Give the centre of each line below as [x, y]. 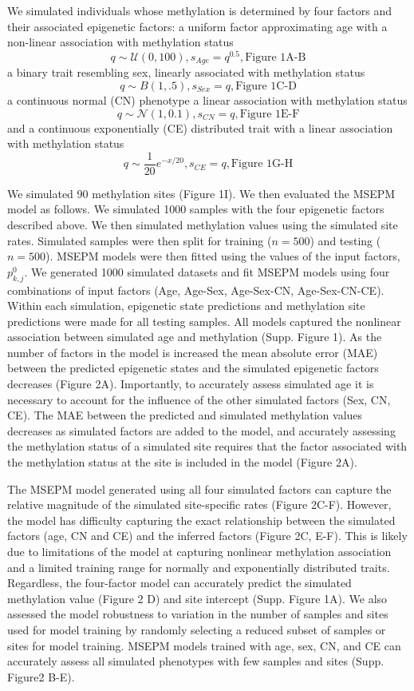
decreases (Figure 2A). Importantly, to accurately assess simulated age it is [191, 384]
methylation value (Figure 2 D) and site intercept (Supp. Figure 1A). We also [197, 598]
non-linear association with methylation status [120, 42]
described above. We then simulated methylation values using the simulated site [203, 224]
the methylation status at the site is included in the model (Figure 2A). [182, 462]
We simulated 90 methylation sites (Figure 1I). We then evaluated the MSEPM [201, 193]
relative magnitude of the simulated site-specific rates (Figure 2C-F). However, [199, 504]
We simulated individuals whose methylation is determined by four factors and [199, 10]
